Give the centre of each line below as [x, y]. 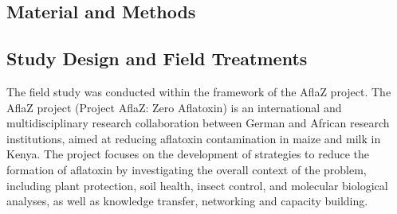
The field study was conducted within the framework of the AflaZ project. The [199, 91]
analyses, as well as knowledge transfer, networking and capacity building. [187, 201]
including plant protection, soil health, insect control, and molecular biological [197, 185]
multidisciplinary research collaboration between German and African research [198, 123]
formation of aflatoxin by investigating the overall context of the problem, [187, 169]
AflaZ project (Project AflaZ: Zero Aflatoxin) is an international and [174, 107]
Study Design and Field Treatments [157, 58]
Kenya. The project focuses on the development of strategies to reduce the [188, 154]
